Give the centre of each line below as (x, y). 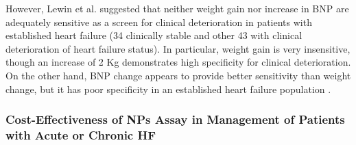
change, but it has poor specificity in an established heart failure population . (168, 89)
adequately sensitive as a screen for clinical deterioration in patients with (159, 22)
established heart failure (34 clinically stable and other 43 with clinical (154, 35)
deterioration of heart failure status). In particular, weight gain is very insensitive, (178, 48)
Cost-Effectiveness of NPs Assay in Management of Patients (175, 119)
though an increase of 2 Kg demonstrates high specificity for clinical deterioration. (178, 62)
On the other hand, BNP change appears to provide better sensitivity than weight (178, 75)
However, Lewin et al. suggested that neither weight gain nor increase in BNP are (177, 8)
